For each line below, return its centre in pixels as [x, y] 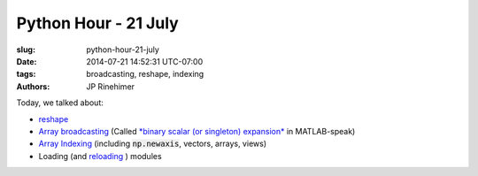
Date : [27, 61]
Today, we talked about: [60, 103]
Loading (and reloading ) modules [100, 156]
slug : [26, 50]
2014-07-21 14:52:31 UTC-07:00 [145, 61]
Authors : [33, 86]
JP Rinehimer [111, 86]
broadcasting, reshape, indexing [145, 74]
